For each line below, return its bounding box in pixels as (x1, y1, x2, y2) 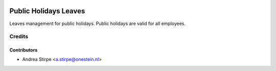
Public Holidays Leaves (9, 7, 85, 15)
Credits (9, 33, 28, 40)
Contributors (9, 47, 38, 53)
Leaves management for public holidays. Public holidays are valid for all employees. (9, 20, 186, 27)
